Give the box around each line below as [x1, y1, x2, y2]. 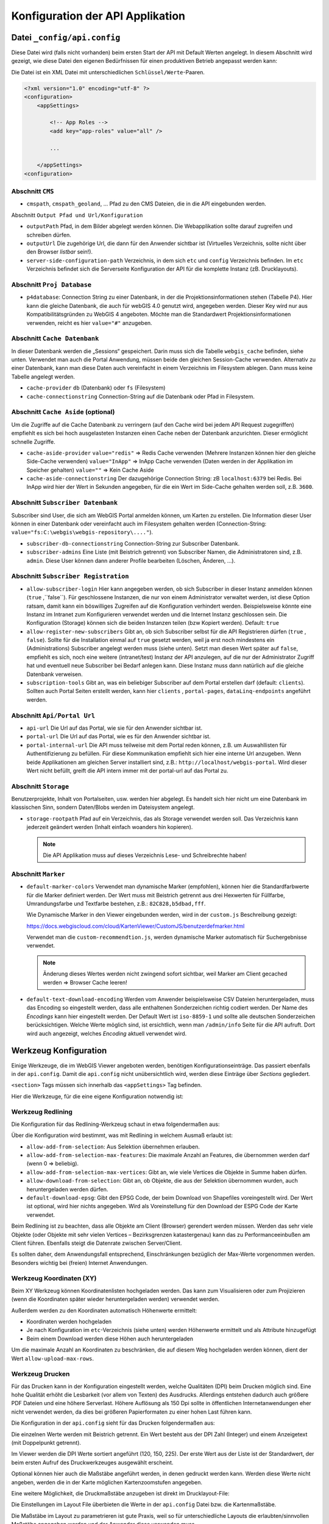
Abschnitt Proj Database [11, 280, 91, 289]
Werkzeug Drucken [11, 1370, 70, 1378]
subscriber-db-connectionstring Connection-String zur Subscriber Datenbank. [26, 539, 240, 547]
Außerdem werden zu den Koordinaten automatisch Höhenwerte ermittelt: [11, 1306, 197, 1314]
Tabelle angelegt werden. [11, 372, 76, 380]
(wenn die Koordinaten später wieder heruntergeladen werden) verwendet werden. [11, 1295, 220, 1303]
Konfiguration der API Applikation [11, 9, 186, 23]
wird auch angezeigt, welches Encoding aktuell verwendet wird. [26, 1030, 187, 1037]
